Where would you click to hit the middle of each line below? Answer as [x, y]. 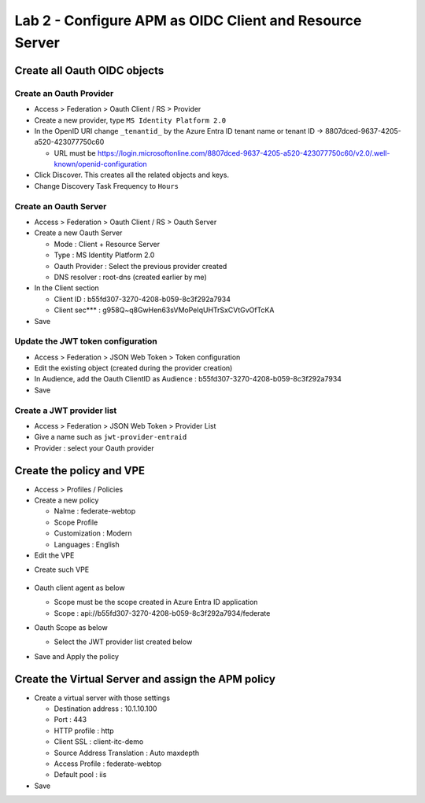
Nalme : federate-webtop [95, 511]
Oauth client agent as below [79, 588]
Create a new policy [67, 500]
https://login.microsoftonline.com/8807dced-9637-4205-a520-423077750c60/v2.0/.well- [244, 153]
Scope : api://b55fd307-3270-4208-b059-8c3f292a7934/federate [162, 613]
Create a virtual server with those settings [102, 698]
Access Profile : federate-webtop [108, 764]
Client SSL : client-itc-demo [99, 742]
